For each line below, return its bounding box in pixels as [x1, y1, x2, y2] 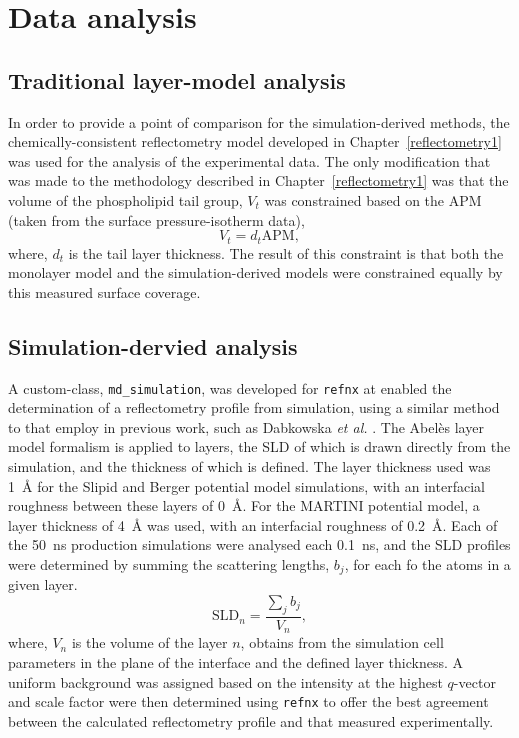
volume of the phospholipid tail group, [8, 189, 243, 210]
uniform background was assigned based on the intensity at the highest [8, 671, 443, 692]
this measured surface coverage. [8, 281, 201, 302]
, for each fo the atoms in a [344, 553, 511, 574]
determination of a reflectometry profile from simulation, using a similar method [8, 397, 500, 418]
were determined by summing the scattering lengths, [8, 553, 330, 574]
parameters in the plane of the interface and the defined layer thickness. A [8, 651, 463, 672]
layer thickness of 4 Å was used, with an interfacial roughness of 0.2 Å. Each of [8, 514, 498, 535]
